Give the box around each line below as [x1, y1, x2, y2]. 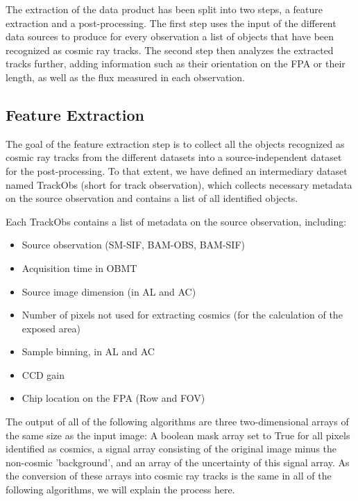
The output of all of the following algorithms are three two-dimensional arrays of [6, 414, 349, 429]
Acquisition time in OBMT [22, 260, 137, 275]
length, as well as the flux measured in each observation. [6, 69, 245, 84]
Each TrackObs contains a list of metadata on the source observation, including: [6, 214, 347, 228]
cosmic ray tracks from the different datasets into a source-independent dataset [6, 150, 342, 164]
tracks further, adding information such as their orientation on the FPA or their [6, 56, 346, 71]
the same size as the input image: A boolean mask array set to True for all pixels [6, 427, 350, 442]
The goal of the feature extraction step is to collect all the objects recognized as [6, 136, 345, 151]
